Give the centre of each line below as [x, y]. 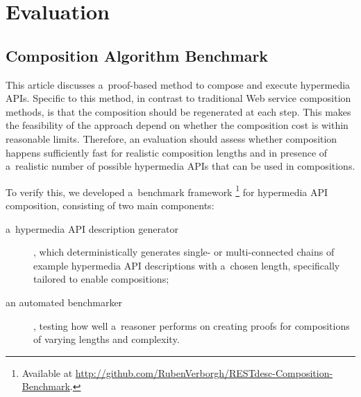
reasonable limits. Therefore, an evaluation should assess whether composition [171, 138]
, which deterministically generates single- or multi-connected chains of [184, 252]
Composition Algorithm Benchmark [137, 55]
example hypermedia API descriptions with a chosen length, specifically [187, 265]
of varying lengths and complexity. [107, 339]
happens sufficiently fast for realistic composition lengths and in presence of [167, 152]
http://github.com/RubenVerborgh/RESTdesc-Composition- [204, 372]
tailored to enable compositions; [101, 279]
